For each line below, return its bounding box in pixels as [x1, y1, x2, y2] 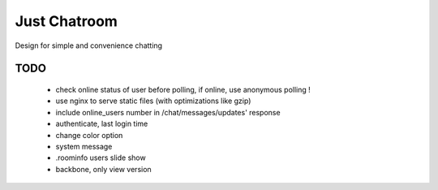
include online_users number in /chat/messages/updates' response [55, 107, 281, 117]
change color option [55, 130, 123, 140]
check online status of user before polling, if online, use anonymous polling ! [55, 84, 311, 94]
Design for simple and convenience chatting [15, 41, 162, 50]
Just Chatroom [15, 12, 118, 30]
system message [55, 141, 113, 151]
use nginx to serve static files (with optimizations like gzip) [55, 96, 251, 106]
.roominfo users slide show [55, 153, 146, 162]
